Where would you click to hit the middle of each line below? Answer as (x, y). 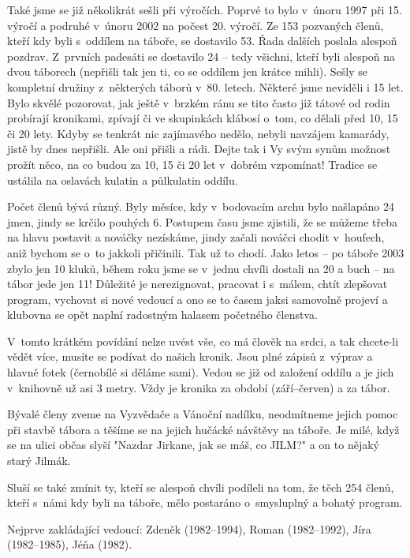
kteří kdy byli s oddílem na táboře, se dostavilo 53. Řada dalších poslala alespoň (202, 41)
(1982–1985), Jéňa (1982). (70, 544)
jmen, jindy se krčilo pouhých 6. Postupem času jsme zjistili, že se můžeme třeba (202, 221)
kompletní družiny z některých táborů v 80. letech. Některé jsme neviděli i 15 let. (205, 86)
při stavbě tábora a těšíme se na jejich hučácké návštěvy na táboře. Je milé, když (203, 429)
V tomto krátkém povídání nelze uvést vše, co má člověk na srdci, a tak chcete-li (203, 341)
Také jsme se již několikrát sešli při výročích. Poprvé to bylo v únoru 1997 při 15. (205, 9)
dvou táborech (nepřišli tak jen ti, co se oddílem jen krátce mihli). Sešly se (187, 71)
